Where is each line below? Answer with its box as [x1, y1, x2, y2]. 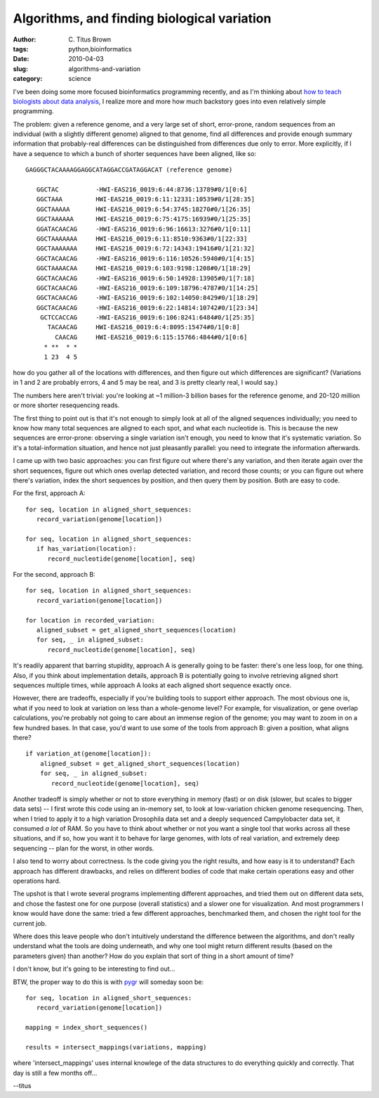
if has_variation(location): [36, 545, 137, 553]
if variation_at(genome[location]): [25, 750, 152, 758]
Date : [13, 55, 29, 63]
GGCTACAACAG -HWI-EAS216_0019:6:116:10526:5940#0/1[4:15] [36, 254, 255, 262]
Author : [13, 35, 36, 44]
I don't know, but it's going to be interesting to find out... [13, 964, 175, 973]
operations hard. [13, 876, 61, 886]
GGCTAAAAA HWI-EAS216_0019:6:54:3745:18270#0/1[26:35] [36, 205, 252, 213]
